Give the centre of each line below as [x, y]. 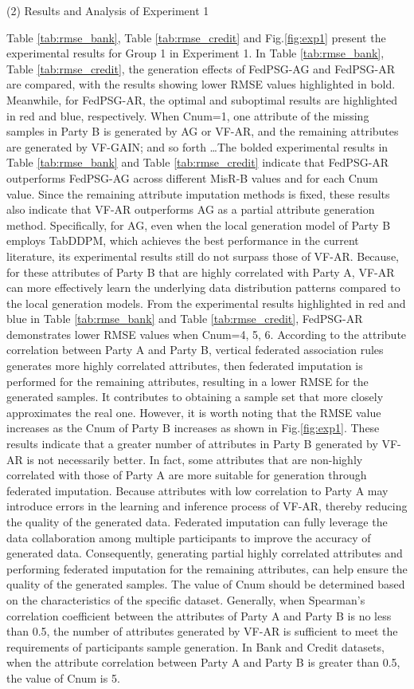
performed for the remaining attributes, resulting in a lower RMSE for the [187, 381]
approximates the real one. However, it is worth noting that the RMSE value [194, 412]
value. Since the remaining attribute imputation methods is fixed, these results [198, 193]
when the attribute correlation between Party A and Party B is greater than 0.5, [203, 662]
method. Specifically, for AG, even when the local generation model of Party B [199, 224]
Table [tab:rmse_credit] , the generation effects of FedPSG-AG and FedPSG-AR [201, 68]
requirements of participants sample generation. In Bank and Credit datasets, [195, 646]
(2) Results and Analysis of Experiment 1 [108, 10]
